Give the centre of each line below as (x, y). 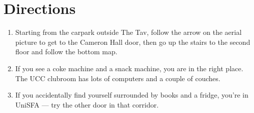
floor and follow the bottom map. (66, 52)
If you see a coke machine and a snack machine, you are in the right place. (129, 68)
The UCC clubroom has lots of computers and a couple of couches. (118, 78)
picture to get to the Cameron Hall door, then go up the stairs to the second (133, 42)
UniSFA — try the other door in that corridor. (87, 104)
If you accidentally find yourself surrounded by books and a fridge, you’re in (132, 95)
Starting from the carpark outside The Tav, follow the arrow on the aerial (128, 32)
